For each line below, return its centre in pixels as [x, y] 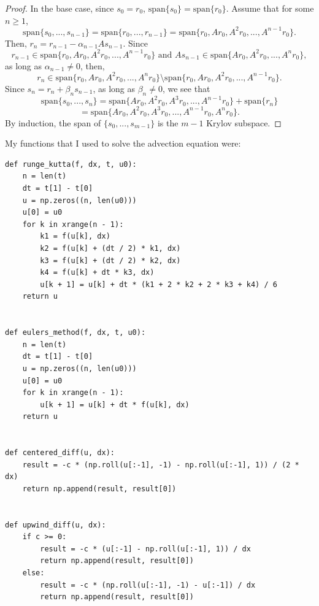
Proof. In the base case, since [60, 8]
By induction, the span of [53, 122]
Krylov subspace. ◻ [244, 122]
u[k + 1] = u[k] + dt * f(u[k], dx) [115, 405]
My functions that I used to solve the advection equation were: [123, 143]
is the [168, 122]
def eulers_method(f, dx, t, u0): [75, 333]
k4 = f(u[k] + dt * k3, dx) [97, 273]
